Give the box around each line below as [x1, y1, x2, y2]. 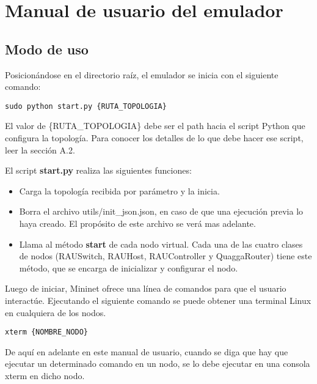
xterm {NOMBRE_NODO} [5, 328, 89, 337]
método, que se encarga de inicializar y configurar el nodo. [19, 261, 238, 274]
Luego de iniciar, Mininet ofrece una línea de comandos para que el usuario [5, 282, 286, 295]
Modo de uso [5, 39, 89, 58]
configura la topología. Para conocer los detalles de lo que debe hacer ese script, [5, 131, 304, 144]
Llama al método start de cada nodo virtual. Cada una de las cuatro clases [19, 237, 303, 250]
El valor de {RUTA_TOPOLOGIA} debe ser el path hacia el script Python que [5, 119, 305, 132]
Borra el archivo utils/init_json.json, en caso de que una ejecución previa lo [19, 205, 304, 218]
